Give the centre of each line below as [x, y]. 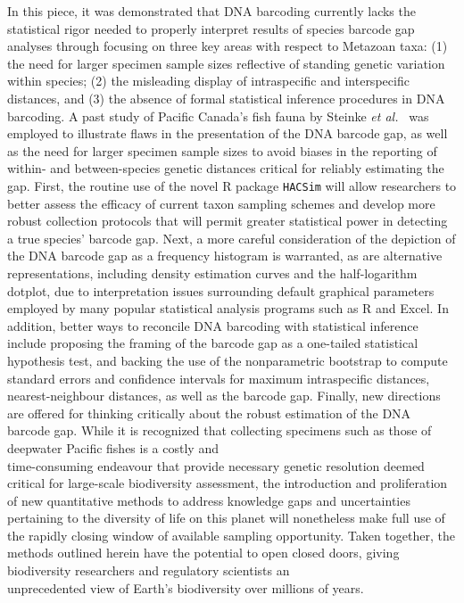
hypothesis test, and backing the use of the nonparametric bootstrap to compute [228, 360]
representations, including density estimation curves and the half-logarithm [212, 273]
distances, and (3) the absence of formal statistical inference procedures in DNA [226, 98]
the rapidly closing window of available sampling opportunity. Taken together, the [231, 535]
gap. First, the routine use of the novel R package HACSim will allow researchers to [232, 185]
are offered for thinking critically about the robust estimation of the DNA [209, 413]
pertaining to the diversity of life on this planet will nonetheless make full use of [226, 518]
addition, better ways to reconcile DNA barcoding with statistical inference [213, 325]
